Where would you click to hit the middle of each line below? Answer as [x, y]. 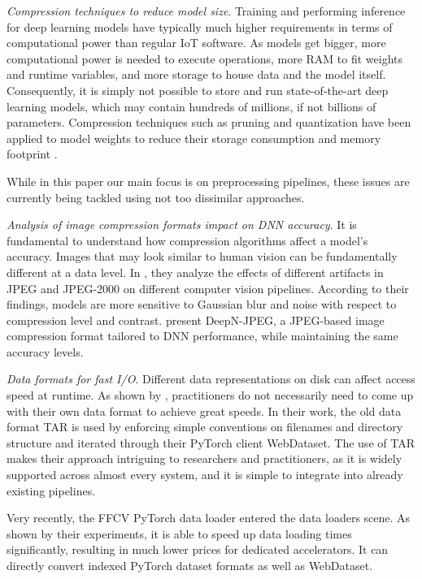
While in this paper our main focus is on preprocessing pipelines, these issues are [208, 181]
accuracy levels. [45, 351]
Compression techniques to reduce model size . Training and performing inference [206, 11]
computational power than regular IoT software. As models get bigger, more [196, 43]
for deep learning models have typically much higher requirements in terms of [200, 26]
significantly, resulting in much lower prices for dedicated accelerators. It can [198, 549]
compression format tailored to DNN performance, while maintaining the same [202, 336]
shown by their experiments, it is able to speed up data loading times [179, 533]
